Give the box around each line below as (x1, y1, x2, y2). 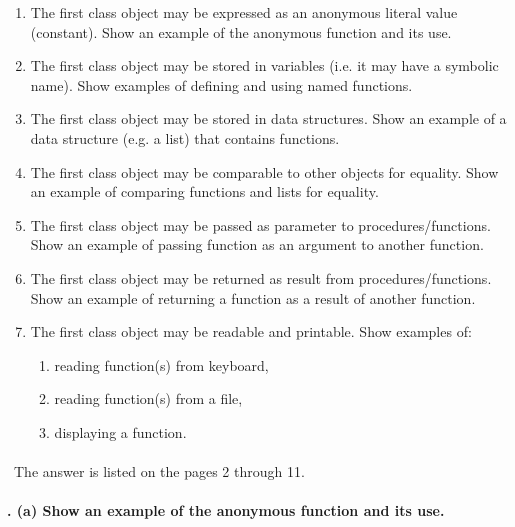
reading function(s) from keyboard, (54, 354, 269, 375)
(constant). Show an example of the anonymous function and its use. (30, 21, 452, 42)
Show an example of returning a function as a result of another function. (30, 287, 476, 308)
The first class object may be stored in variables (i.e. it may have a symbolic (30, 55, 499, 76)
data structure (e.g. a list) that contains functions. (30, 127, 340, 148)
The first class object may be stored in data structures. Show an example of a (30, 108, 507, 129)
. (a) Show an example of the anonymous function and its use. (7, 500, 445, 521)
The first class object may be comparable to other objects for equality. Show (30, 161, 499, 182)
